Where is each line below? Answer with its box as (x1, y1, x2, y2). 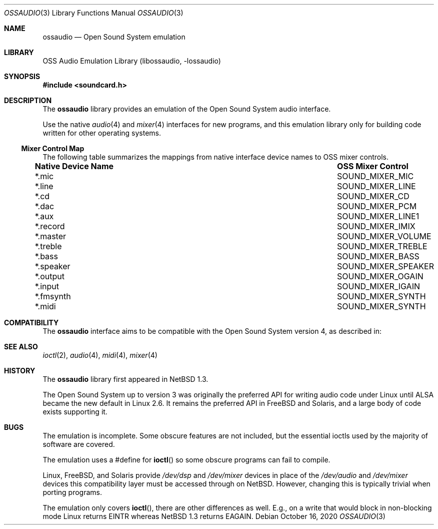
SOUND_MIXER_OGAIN (337, 271, 423, 281)
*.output (34, 271, 64, 281)
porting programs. (42, 488, 102, 496)
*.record (34, 221, 65, 231)
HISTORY (4, 366, 35, 375)
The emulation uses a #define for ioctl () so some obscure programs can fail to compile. (42, 455, 330, 464)
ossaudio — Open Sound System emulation (42, 33, 185, 41)
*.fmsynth (34, 291, 71, 301)
